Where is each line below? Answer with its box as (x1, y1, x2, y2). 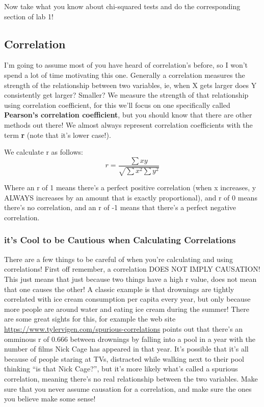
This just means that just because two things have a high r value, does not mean (4, 273, 257, 284)
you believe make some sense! (4, 393, 96, 404)
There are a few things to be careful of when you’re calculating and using (4, 253, 233, 264)
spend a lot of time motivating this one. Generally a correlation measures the (4, 69, 245, 80)
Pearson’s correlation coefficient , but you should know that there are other (4, 109, 252, 120)
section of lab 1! (4, 11, 54, 21)
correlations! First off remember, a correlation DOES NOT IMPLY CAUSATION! (4, 264, 260, 274)
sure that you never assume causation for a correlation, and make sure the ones (4, 383, 252, 394)
